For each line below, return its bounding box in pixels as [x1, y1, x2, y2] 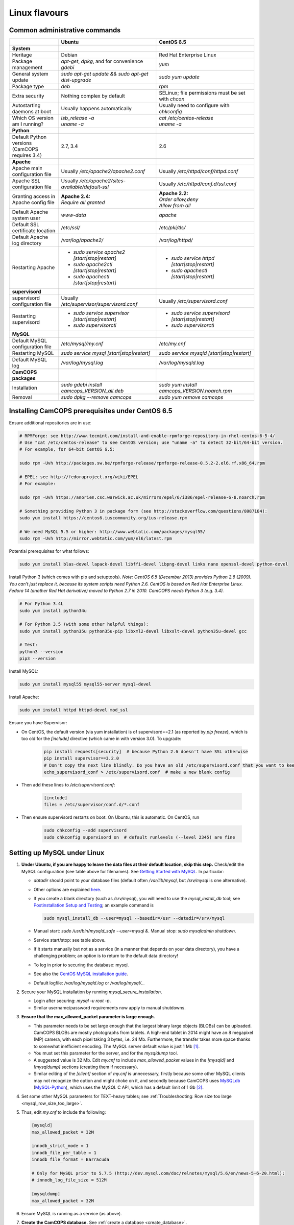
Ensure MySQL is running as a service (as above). [21, 1210, 122, 1216]
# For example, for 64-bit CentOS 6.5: [19, 446, 115, 452]
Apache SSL [12, 177, 41, 184]
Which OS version [12, 115, 54, 122]
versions [12, 140, 32, 147]
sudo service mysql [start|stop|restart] [61, 350, 150, 357]
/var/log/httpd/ [159, 237, 193, 244]
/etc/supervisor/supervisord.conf [61, 301, 138, 308]
